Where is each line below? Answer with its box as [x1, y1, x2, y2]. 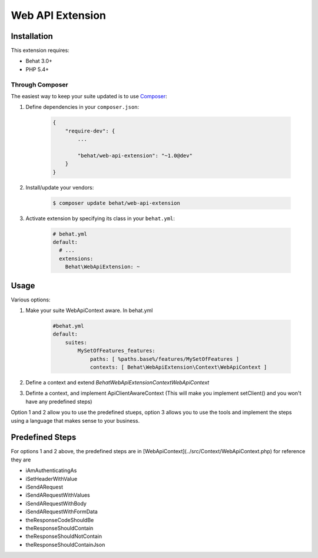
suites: [65, 339, 88, 346]
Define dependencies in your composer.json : [25, 104, 140, 111]
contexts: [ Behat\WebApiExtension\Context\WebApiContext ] [90, 364, 267, 371]
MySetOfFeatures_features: [77, 347, 155, 354]
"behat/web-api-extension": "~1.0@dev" [77, 152, 193, 159]
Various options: [11, 296, 51, 303]
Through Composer [11, 80, 68, 88]
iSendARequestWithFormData [25, 508, 98, 515]
